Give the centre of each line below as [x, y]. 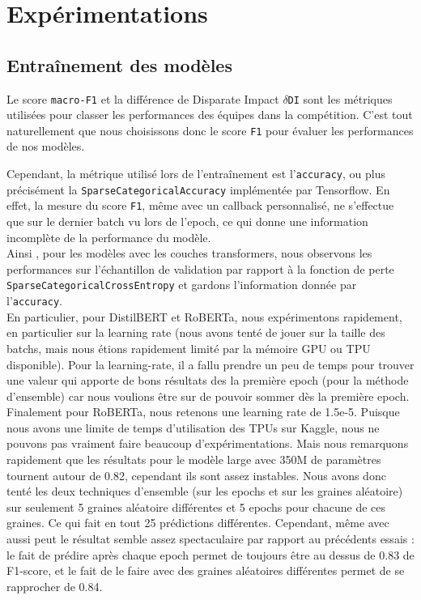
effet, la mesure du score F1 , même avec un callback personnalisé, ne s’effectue [200, 205]
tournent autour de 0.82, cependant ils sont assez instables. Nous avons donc [196, 475]
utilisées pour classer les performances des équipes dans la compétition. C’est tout [210, 115]
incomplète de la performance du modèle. [109, 237]
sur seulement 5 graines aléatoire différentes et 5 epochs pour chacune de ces [196, 506]
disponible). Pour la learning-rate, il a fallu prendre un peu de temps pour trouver [210, 364]
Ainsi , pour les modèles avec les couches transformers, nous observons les [189, 253]
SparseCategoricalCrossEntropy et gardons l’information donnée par [182, 285]
